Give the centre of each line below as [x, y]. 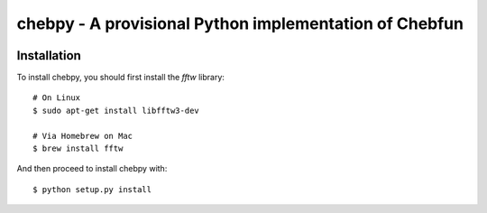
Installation [49, 56]
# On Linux [57, 98]
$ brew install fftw [78, 148]
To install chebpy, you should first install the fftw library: [121, 78]
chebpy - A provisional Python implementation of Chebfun [240, 23]
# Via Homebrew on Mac [83, 136]
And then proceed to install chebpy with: [92, 169]
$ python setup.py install [92, 189]
